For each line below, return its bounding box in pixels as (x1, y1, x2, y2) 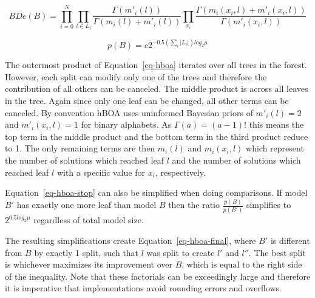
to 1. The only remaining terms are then (5, 142, 155, 154)
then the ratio (168, 198, 220, 211)
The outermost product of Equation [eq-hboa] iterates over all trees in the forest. (5, 58, 307, 71)
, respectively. (155, 165, 206, 178)
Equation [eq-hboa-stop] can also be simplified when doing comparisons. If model (5, 186, 308, 199)
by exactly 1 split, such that (34, 246, 139, 258)
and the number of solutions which (172, 154, 301, 167)
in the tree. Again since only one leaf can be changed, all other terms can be (5, 94, 289, 107)
